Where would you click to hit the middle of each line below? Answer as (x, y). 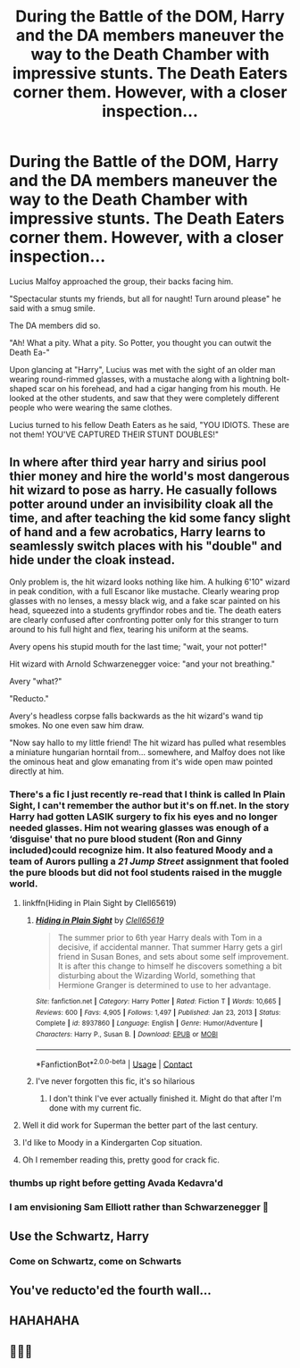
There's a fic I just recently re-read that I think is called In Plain (147, 794)
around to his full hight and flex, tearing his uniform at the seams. (129, 629)
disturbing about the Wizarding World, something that (157, 976)
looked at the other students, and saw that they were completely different (144, 398)
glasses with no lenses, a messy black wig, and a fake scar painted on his (145, 600)
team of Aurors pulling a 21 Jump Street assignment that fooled (149, 861)
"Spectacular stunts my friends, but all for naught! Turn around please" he (145, 298)
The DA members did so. (55, 325)
